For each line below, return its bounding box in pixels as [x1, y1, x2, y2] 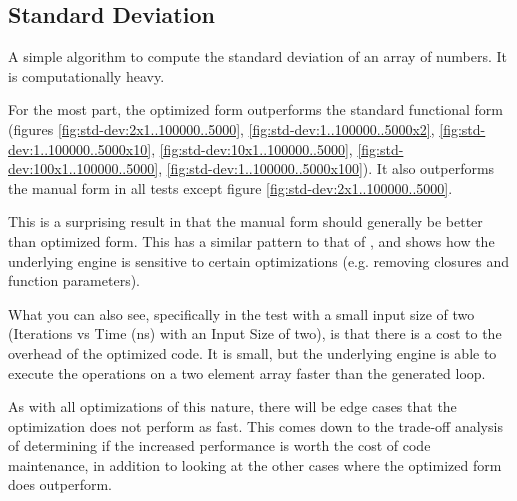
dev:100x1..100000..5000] [8, 158, 159, 179]
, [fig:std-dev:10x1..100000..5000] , [151, 138, 353, 159]
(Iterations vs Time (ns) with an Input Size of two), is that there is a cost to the [8, 323, 502, 344]
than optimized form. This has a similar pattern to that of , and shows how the [8, 230, 495, 251]
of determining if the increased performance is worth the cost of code [8, 435, 431, 456]
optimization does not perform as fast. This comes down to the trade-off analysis [8, 415, 503, 436]
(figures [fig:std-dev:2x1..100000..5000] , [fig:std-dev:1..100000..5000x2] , [8, 118, 435, 139]
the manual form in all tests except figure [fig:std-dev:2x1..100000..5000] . [8, 177, 453, 198]
